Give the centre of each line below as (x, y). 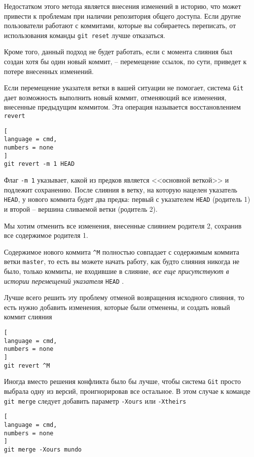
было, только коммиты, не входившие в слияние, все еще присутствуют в (117, 271)
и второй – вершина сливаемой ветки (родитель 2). (81, 209)
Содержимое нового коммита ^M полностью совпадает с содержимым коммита (122, 251)
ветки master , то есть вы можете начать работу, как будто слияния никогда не (122, 261)
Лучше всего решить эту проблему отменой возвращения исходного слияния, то (124, 297)
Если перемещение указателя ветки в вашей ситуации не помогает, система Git (124, 88)
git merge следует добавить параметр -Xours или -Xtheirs (95, 400)
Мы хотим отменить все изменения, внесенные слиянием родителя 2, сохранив (123, 225)
